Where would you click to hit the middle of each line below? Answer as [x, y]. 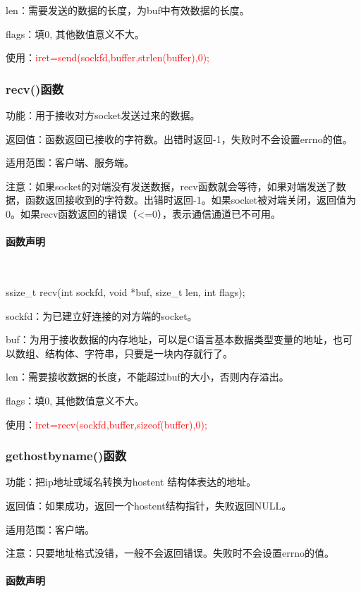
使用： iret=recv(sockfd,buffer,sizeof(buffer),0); [106, 424]
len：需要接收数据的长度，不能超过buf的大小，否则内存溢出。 [147, 377]
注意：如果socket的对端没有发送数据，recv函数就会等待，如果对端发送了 [171, 186]
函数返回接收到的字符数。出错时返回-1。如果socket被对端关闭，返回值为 [191, 200]
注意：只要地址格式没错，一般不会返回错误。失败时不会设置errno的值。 [170, 553]
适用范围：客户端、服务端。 [70, 162]
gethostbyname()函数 [66, 456]
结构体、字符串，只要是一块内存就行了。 [139, 353]
